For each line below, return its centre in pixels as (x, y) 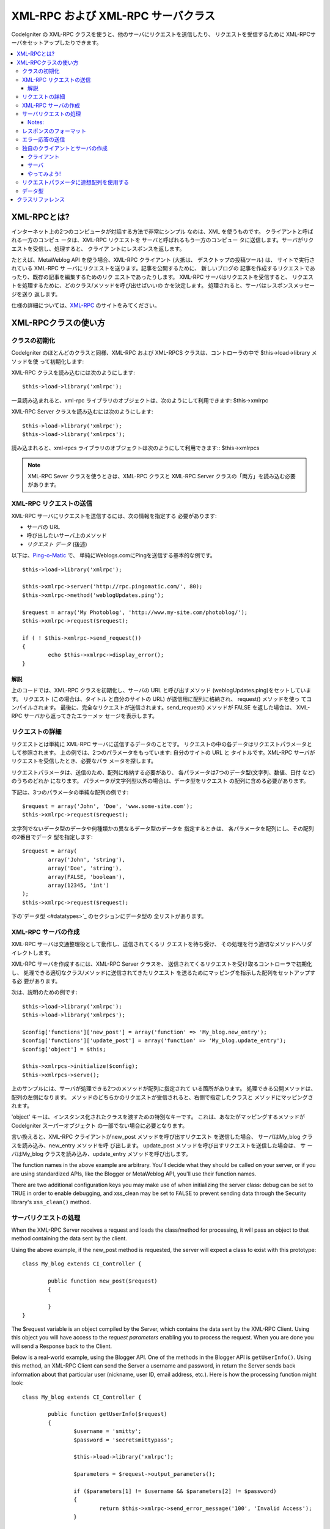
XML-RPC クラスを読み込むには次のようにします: (73, 372)
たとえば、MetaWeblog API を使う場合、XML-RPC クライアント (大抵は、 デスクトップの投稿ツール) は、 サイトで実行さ (163, 260)
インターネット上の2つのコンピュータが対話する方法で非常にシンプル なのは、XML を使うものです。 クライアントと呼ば (163, 231)
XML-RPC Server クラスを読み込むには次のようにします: (82, 412)
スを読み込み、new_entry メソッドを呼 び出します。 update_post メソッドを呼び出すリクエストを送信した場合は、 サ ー (162, 1145)
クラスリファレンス (41, 199)
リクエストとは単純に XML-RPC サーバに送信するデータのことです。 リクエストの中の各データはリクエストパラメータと (162, 744)
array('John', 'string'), (86, 860)
